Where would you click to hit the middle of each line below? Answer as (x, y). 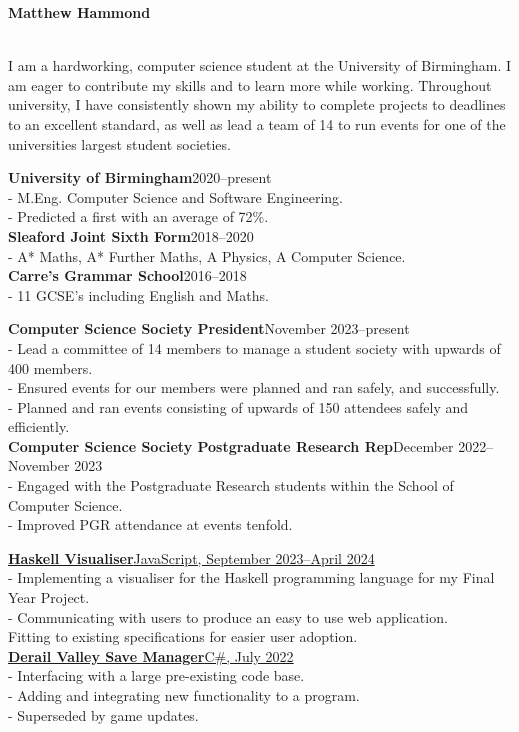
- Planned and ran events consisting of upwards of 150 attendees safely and (238, 406)
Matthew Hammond (79, 12)
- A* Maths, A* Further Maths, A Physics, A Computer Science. (207, 255)
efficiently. (39, 426)
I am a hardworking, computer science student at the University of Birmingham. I (260, 65)
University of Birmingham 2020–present (140, 177)
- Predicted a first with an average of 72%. (138, 216)
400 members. (50, 367)
